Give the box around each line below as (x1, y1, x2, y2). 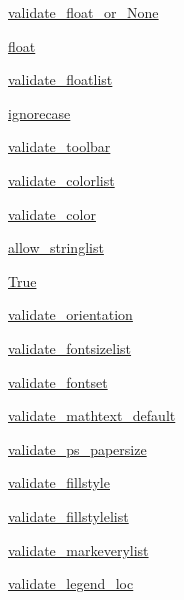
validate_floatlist (8, 69, 113, 90)
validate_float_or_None (8, 2, 159, 22)
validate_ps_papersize (8, 438, 147, 459)
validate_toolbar (8, 136, 111, 157)
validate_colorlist (8, 169, 115, 190)
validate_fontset (8, 371, 108, 392)
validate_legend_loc (8, 573, 134, 594)
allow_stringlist (8, 237, 104, 258)
